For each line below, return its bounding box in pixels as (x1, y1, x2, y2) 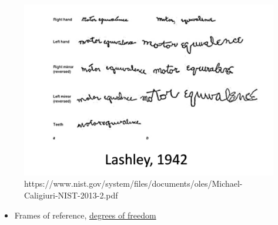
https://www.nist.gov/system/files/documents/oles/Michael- (24, 177, 243, 190)
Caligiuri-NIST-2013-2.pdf (24, 189, 118, 201)
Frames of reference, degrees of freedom (14, 209, 156, 221)
